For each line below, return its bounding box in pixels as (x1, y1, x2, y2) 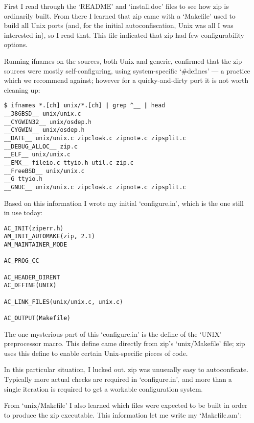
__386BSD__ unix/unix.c (4, 110, 81, 117)
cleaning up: (4, 84, 40, 95)
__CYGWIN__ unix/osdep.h (4, 126, 85, 134)
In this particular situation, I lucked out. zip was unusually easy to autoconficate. (4, 364, 249, 374)
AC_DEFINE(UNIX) (4, 282, 57, 289)
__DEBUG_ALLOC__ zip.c (4, 143, 78, 150)
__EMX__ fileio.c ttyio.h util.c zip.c (4, 159, 134, 166)
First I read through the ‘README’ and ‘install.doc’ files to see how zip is (4, 1, 229, 11)
